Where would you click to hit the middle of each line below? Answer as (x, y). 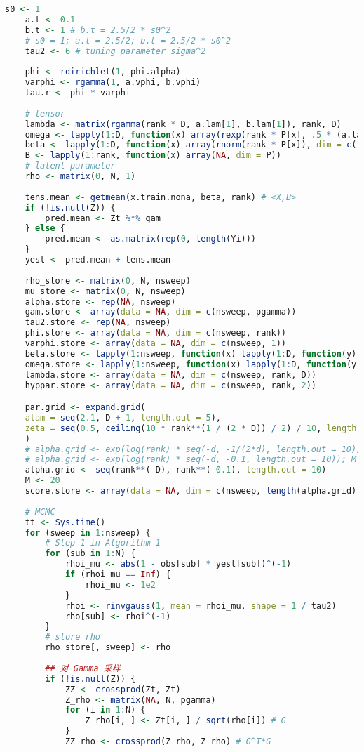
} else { (45, 229)
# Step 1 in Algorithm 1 (103, 543)
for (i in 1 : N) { (105, 710)
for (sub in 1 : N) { (90, 554)
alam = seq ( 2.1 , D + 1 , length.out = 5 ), (123, 417)
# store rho (73, 637)
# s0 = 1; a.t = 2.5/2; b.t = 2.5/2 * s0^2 (128, 40)
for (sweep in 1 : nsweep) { (88, 533)
